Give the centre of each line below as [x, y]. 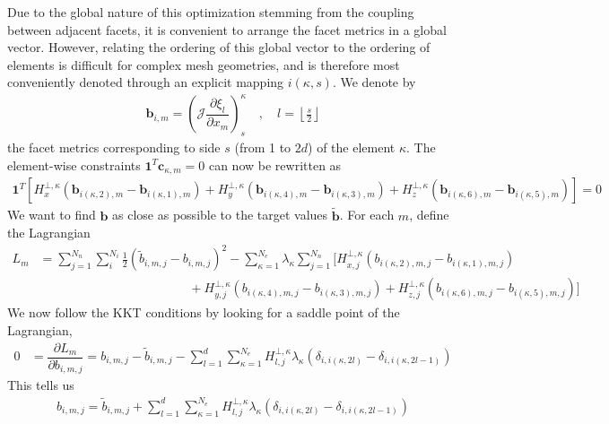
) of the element [352, 147]
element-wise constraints [74, 164]
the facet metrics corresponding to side [114, 147]
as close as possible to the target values [220, 215]
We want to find [52, 215]
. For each [367, 215]
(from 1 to [263, 147]
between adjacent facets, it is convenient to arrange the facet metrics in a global [227, 29]
